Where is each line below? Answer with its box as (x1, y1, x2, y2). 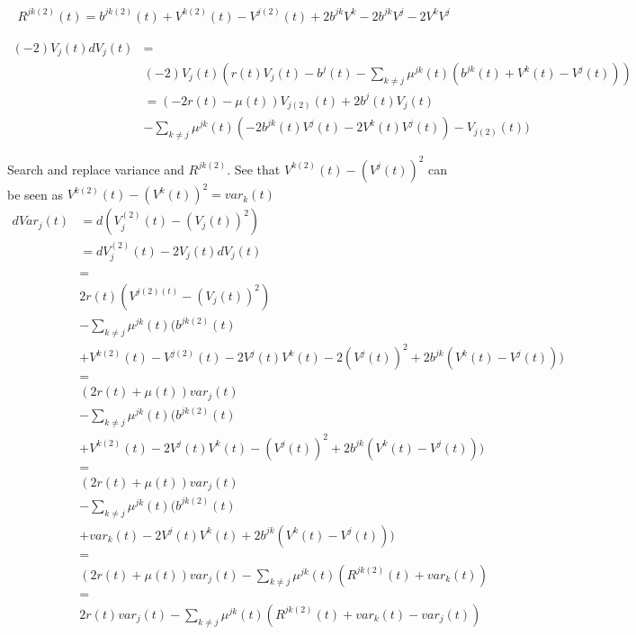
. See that (227, 159, 281, 178)
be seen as (7, 184, 63, 203)
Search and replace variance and (7, 159, 184, 178)
